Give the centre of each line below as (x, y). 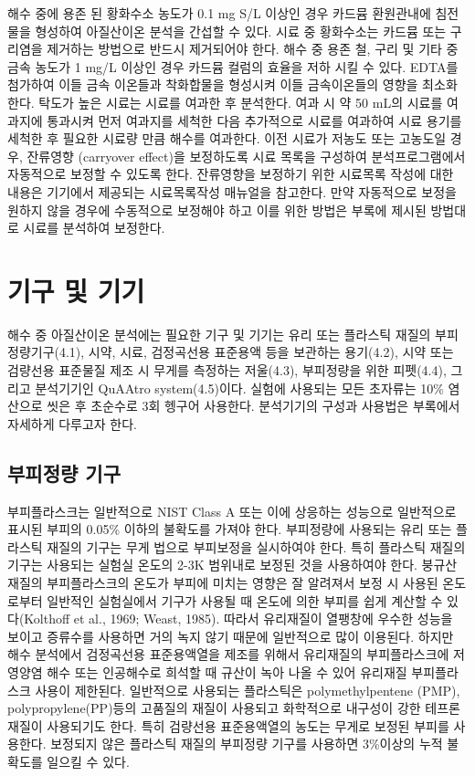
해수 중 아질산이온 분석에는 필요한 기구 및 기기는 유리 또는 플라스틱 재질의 (219, 334)
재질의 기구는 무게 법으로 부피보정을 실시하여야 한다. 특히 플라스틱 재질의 (256, 546)
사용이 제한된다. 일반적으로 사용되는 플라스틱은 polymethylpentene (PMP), (248, 690)
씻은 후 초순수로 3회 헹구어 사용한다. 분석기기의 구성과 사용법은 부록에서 (253, 406)
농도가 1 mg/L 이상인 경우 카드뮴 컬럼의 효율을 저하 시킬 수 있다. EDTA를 (247, 66)
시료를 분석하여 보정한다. (94, 228)
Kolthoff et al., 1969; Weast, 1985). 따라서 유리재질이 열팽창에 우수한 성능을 (238, 619)
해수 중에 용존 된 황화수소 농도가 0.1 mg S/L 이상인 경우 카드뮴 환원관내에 (219, 13)
